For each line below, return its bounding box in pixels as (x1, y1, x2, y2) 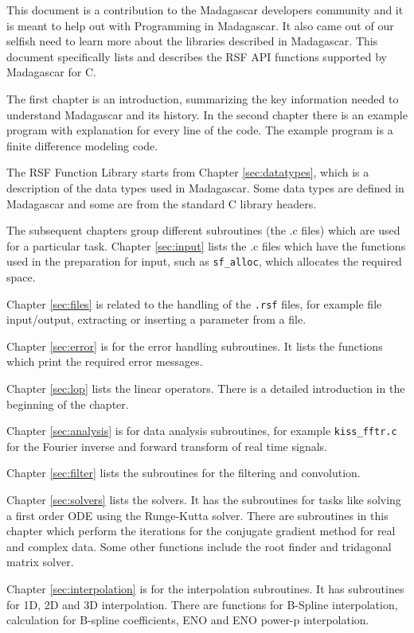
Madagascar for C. (6, 64, 96, 80)
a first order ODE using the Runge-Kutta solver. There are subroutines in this (6, 507, 389, 523)
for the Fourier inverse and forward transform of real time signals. (6, 437, 327, 454)
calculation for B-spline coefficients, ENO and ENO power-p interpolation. (6, 612, 369, 628)
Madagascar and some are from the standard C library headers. (6, 195, 317, 212)
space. (6, 268, 36, 285)
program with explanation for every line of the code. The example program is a (6, 122, 393, 138)
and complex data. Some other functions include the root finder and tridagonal (6, 538, 392, 554)
